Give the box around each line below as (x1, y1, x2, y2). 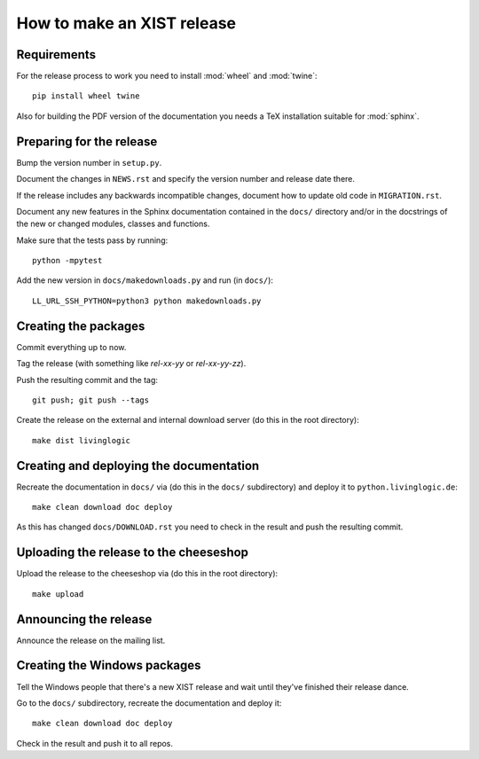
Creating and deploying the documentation (16, 458, 260, 473)
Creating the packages (16, 318, 145, 333)
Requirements (16, 47, 97, 62)
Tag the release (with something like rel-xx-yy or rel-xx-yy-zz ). (16, 358, 247, 369)
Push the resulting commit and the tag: (16, 374, 159, 385)
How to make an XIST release (16, 13, 237, 33)
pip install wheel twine (32, 91, 140, 101)
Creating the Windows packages (16, 658, 201, 673)
